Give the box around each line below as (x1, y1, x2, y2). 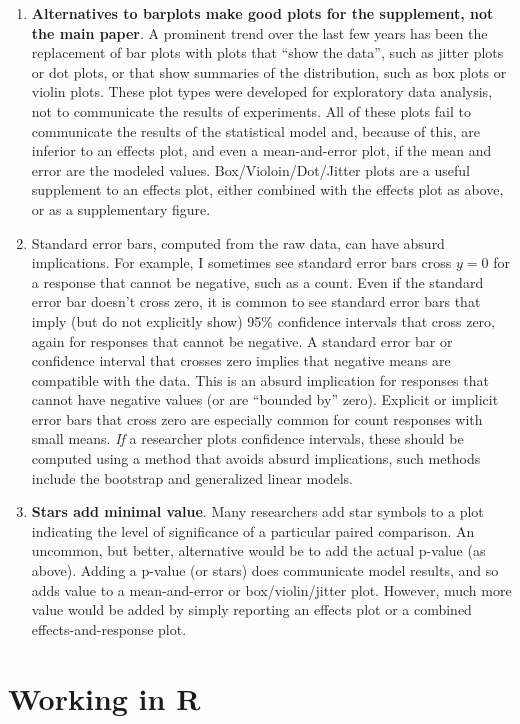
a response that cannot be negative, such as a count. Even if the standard (31, 271, 484, 292)
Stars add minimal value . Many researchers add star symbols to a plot (31, 501, 484, 522)
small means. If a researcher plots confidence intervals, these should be (31, 428, 464, 449)
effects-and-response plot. (31, 618, 187, 639)
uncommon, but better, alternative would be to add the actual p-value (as (31, 540, 486, 561)
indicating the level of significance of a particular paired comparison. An (31, 520, 475, 541)
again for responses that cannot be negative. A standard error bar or (31, 330, 453, 351)
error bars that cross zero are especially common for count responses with (31, 408, 483, 429)
